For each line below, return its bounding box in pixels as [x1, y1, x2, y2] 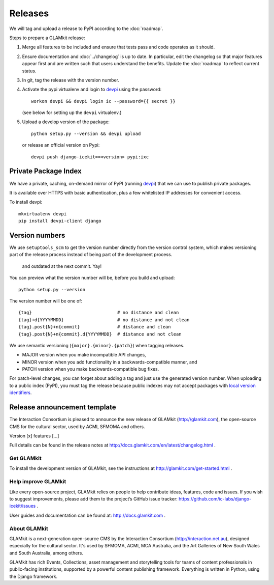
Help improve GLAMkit [9, 478, 66, 485]
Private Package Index [9, 167, 82, 176]
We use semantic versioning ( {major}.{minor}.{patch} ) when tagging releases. [9, 342, 185, 348]
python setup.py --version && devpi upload [31, 130, 141, 136]
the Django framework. [9, 573, 58, 579]
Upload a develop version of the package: [22, 119, 110, 125]
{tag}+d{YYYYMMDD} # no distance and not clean [18, 317, 190, 323]
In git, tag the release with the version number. [22, 77, 119, 83]
